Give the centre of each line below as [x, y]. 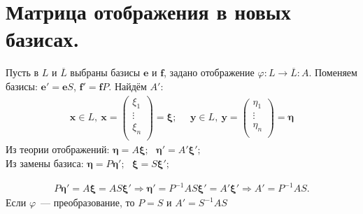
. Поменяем [333, 72]
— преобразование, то [88, 202]
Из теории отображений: [58, 149]
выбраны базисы [105, 72]
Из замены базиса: [45, 163]
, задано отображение [209, 72]
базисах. [43, 39]
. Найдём [128, 86]
